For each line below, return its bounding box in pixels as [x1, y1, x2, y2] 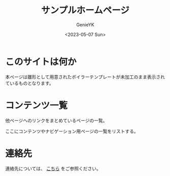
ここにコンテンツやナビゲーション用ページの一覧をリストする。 [5, 128, 139, 134]
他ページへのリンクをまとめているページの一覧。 [5, 117, 108, 123]
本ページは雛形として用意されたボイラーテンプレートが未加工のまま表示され [5, 74, 165, 80]
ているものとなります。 [5, 80, 54, 86]
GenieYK [76, 21, 95, 28]
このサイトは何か [5, 56, 77, 67]
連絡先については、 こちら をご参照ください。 [5, 165, 101, 171]
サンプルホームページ [41, 5, 129, 16]
